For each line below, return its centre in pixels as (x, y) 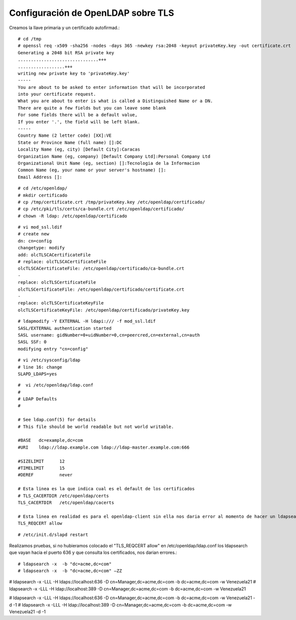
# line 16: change (40, 367)
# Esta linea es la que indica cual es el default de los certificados (106, 489)
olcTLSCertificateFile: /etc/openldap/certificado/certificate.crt (101, 289)
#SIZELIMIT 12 (41, 461)
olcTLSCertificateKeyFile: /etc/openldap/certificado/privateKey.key (104, 310)
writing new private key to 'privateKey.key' (74, 73)
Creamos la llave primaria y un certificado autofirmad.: (65, 28)
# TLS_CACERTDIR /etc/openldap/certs (64, 496)
